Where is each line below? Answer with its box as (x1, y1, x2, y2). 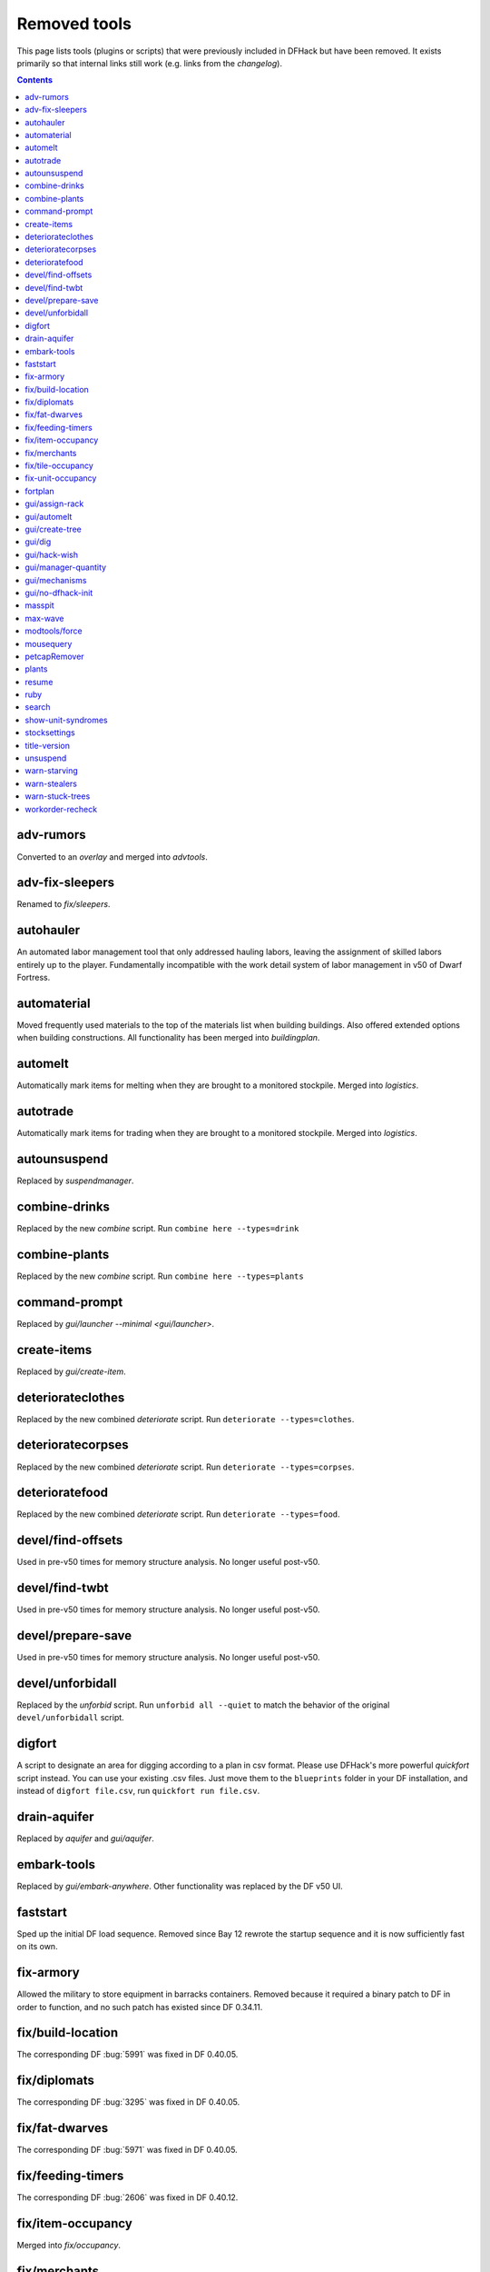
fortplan (24, 485, 54, 496)
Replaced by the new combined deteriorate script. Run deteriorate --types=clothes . (16, 1413, 355, 1424)
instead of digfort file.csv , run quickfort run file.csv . (16, 1786, 260, 1797)
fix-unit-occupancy (24, 473, 97, 483)
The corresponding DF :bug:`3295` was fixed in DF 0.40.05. (16, 2097, 240, 2108)
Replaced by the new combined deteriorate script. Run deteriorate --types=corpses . (16, 1461, 355, 1472)
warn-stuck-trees (24, 791, 91, 802)
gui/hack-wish (24, 549, 79, 560)
